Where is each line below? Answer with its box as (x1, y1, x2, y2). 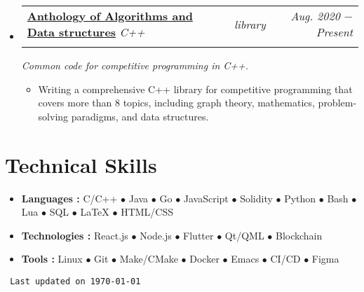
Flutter (183, 228, 214, 242)
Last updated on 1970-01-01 (10, 276, 141, 286)
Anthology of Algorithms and (27, 8, 193, 24)
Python (284, 190, 316, 205)
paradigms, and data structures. (71, 109, 209, 123)
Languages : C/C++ (21, 190, 118, 205)
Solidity (240, 190, 273, 205)
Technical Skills (5, 150, 157, 179)
